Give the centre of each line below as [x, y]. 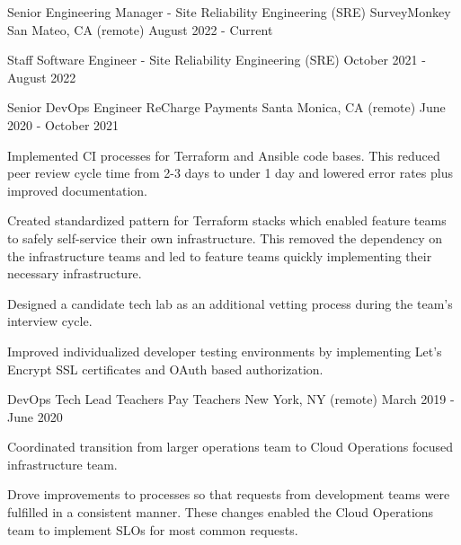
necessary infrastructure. [75, 273]
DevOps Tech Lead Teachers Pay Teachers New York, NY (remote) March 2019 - [231, 399]
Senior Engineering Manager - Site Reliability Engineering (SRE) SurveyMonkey [229, 12]
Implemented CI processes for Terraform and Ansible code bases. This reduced [224, 155]
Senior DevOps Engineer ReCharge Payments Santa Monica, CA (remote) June [226, 107]
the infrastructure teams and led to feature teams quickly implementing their [220, 255]
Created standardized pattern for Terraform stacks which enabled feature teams [227, 220]
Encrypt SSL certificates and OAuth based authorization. [165, 369]
